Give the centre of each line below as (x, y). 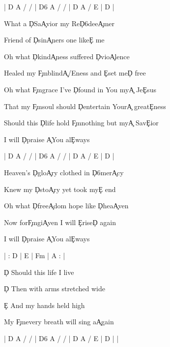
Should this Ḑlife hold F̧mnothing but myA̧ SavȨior (81, 123)
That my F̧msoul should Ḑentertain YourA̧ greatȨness (85, 106)
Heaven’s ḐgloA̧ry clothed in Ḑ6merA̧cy (64, 172)
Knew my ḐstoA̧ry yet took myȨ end (60, 189)
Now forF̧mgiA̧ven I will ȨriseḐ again (60, 222)
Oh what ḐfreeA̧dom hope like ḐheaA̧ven (66, 206)
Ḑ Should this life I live (39, 272)
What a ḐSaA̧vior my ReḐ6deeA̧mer (59, 23)
